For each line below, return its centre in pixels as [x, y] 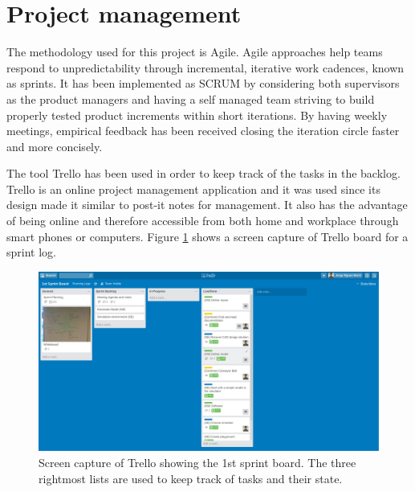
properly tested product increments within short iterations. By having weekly [197, 115]
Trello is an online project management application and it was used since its [193, 189]
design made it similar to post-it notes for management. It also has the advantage [207, 205]
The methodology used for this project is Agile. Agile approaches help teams [195, 52]
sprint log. [31, 252]
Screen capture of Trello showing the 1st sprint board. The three [197, 463]
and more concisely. [55, 146]
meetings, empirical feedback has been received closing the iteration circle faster [203, 131]
